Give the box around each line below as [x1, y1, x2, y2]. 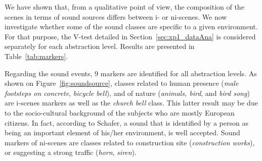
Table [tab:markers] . [5, 50, 68, 61]
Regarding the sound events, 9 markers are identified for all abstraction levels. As [5, 68, 257, 78]
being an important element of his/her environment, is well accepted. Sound [5, 127, 240, 138]
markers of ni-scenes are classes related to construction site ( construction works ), [5, 137, 255, 147]
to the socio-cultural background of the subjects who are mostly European [5, 107, 235, 118]
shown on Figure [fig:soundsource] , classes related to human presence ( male [5, 78, 239, 88]
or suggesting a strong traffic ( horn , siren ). [5, 147, 137, 157]
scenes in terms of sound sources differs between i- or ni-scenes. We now [5, 11, 227, 22]
